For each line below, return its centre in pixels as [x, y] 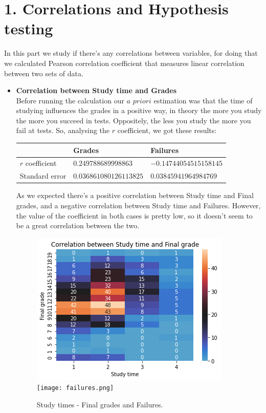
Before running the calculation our [70, 100]
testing [29, 28]
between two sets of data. [44, 73]
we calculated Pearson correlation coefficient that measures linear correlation [124, 63]
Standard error [43, 176]
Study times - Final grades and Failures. [100, 404]
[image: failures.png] [75, 388]
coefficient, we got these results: [167, 130]
